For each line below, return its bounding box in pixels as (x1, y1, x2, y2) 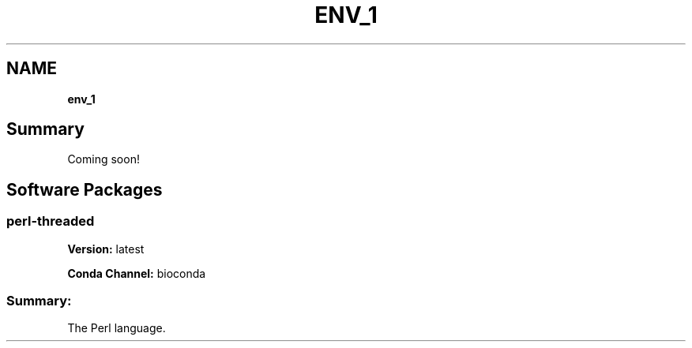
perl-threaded (6, 213, 95, 230)
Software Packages (6, 179, 163, 200)
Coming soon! (67, 152, 140, 167)
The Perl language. (67, 321, 166, 335)
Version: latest (67, 241, 145, 256)
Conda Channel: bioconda (67, 266, 206, 280)
